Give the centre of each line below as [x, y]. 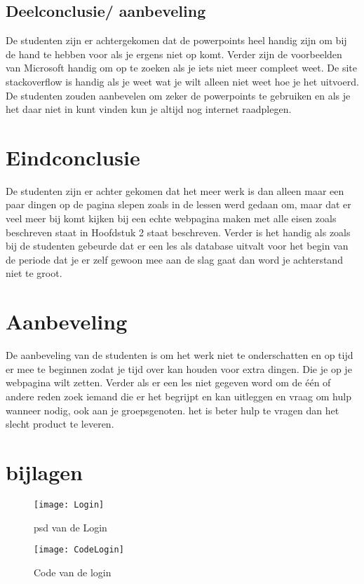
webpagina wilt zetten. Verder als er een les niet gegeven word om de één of [168, 382]
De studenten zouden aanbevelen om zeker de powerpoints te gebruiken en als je [178, 95]
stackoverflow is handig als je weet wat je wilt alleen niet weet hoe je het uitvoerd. [182, 81]
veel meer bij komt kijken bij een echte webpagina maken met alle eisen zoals [171, 218]
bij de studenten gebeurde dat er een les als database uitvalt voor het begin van [177, 246]
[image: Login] [69, 504]
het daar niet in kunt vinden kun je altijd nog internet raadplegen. [149, 109]
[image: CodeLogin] [79, 550]
